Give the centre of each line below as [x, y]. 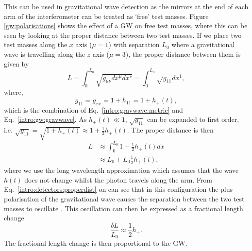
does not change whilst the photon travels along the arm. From [118, 179]
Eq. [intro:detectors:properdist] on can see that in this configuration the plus [118, 189]
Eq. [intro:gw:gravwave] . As [45, 119]
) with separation [134, 44]
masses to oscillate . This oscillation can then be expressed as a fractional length [124, 208]
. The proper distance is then [170, 130]
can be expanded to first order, [193, 119]
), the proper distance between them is [183, 54]
